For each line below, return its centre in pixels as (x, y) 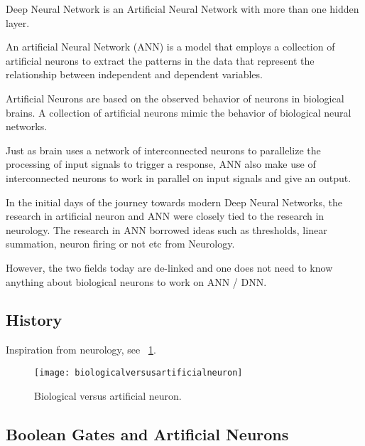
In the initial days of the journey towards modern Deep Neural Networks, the (174, 202)
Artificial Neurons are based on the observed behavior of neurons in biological (175, 98)
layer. (18, 22)
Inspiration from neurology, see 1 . (81, 350)
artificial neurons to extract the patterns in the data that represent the (160, 60)
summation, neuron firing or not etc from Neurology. (120, 244)
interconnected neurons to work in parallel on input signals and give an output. (179, 177)
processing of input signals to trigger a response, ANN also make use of (161, 164)
